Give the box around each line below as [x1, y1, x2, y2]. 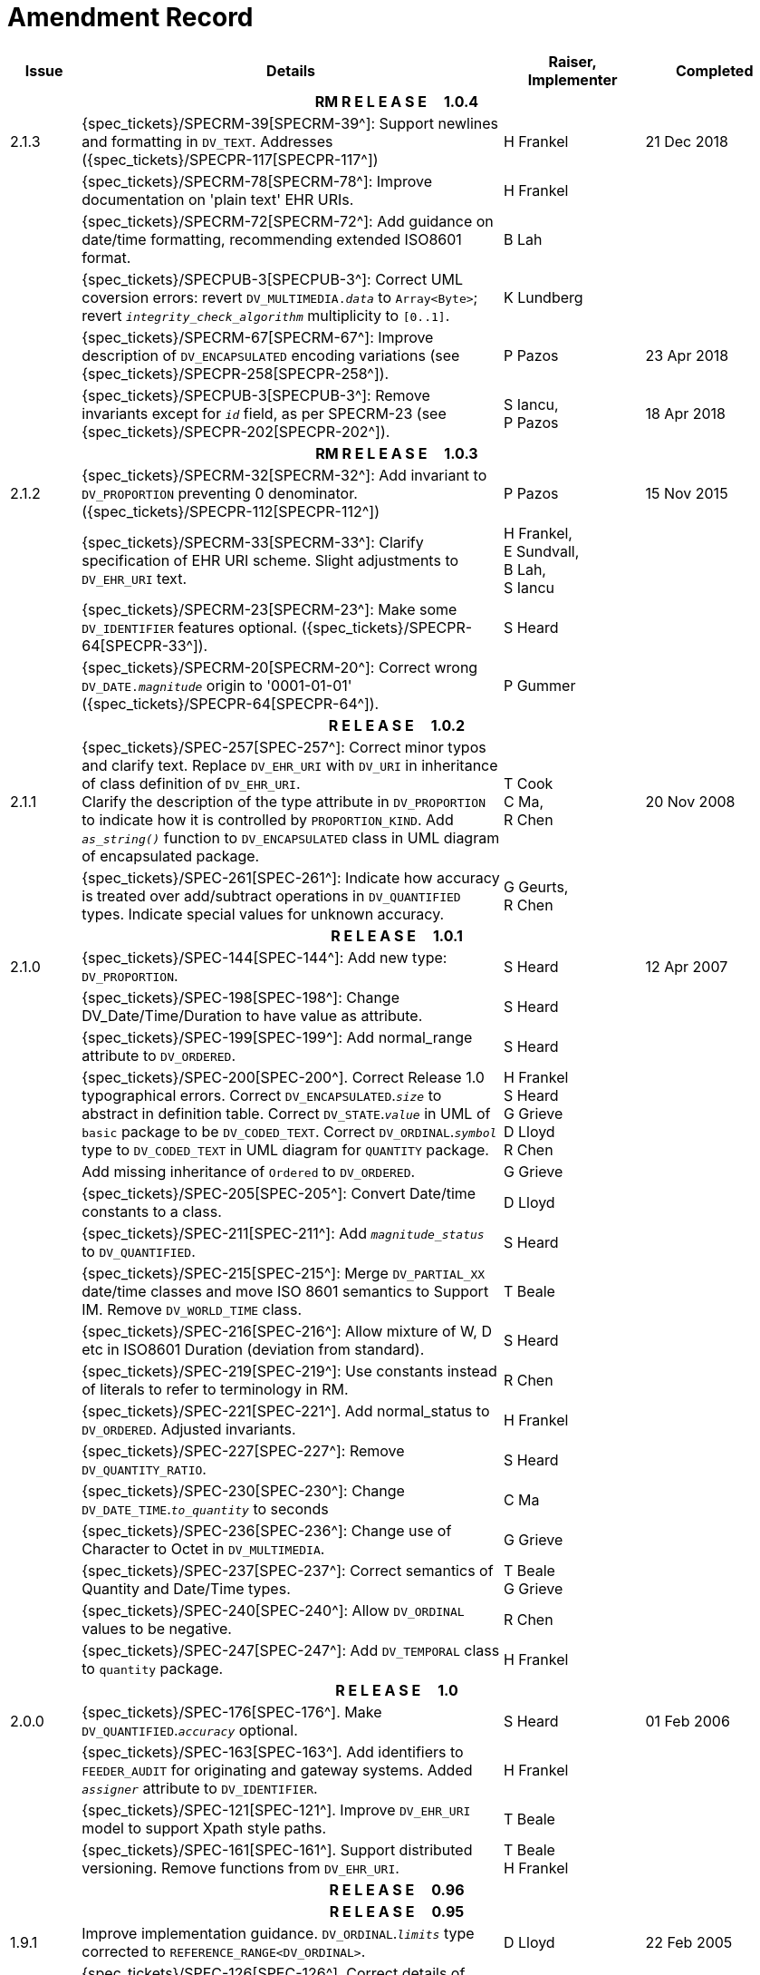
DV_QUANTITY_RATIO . [82, 1459, 207, 1478]
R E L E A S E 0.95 [329, 1902, 465, 1921]
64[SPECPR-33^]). [82, 636, 208, 655]
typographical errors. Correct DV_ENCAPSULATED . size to [82, 1085, 442, 1104]
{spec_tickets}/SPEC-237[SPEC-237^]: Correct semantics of [82, 1561, 494, 1580]
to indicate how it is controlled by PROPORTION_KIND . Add [82, 810, 454, 829]
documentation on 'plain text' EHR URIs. [82, 190, 354, 209]
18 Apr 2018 [645, 404, 726, 423]
